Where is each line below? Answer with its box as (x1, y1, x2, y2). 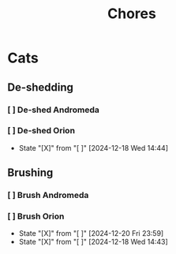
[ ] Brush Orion (7, 211, 65, 222)
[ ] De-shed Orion (7, 125, 76, 136)
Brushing (7, 166, 54, 180)
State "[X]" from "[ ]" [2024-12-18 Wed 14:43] (18, 237, 169, 247)
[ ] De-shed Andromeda (7, 104, 100, 115)
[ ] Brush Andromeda (7, 190, 89, 201)
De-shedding (7, 80, 74, 94)
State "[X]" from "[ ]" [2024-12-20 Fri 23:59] (18, 229, 164, 238)
